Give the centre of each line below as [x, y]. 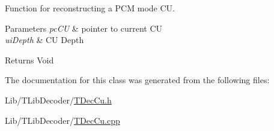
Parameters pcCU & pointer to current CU [84, 28]
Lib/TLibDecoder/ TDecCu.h [58, 100]
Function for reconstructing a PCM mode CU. [90, 8]
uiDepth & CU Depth [44, 40]
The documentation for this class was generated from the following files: [137, 80]
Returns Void [29, 60]
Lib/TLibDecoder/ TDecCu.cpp [62, 120]
